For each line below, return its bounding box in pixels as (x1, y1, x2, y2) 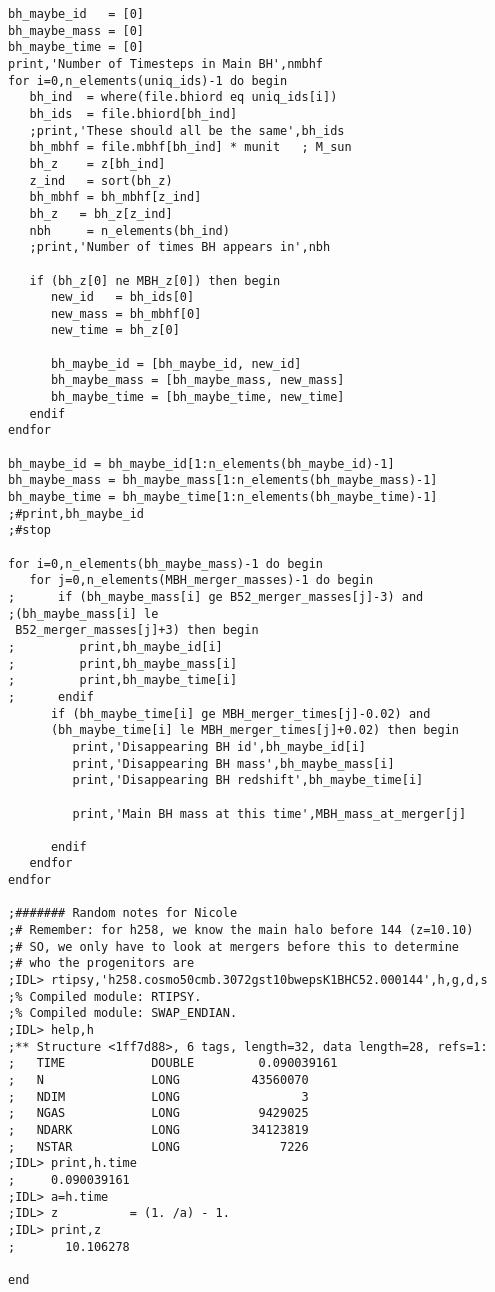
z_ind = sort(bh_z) (29, 173, 173, 188)
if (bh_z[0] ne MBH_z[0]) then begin (29, 273, 281, 288)
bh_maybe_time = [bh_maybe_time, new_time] (50, 390, 345, 405)
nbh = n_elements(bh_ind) (29, 223, 230, 238)
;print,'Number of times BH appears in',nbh (29, 240, 331, 255)
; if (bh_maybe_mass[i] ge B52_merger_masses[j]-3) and (8, 589, 424, 604)
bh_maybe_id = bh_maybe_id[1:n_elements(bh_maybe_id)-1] (8, 456, 395, 471)
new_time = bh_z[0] (50, 323, 180, 338)
